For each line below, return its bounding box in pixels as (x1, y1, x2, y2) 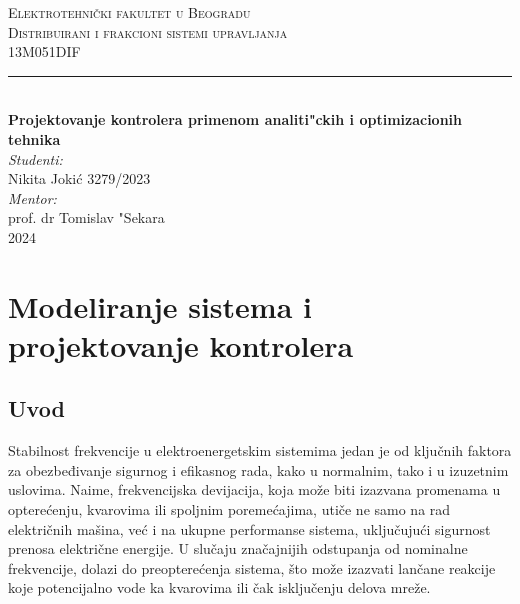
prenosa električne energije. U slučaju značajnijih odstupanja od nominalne (8, 538, 468, 559)
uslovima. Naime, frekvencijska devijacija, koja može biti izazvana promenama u (8, 479, 501, 500)
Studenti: (8, 148, 63, 169)
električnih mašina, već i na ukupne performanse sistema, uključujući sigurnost (8, 518, 491, 539)
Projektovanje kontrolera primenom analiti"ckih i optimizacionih (8, 109, 463, 130)
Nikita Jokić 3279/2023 (8, 168, 151, 189)
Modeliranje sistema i (8, 285, 312, 326)
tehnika (8, 128, 61, 149)
